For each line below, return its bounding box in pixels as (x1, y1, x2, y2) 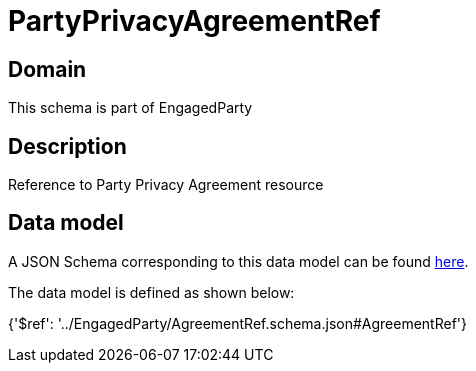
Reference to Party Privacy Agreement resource (8, 176, 324, 194)
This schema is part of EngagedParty (8, 99, 253, 117)
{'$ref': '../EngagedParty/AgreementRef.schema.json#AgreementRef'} (8, 314, 468, 332)
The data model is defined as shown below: (8, 283, 295, 301)
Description (8, 133, 127, 159)
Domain (8, 56, 87, 82)
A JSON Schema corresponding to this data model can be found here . (8, 252, 469, 270)
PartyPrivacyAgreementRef (8, 4, 381, 38)
